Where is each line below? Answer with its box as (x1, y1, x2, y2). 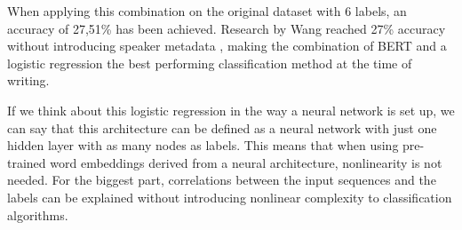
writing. (7, 71, 50, 90)
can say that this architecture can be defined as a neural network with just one (7, 118, 437, 137)
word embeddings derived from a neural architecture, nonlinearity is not (50, 153, 442, 171)
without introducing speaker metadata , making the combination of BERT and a (7, 36, 447, 55)
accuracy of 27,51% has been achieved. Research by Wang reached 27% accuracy (7, 19, 446, 37)
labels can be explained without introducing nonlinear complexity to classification (7, 187, 452, 206)
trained (7, 153, 46, 171)
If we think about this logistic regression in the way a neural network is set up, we (7, 100, 455, 119)
